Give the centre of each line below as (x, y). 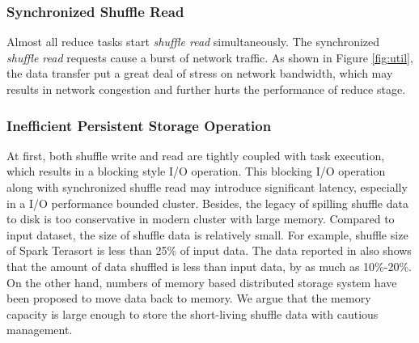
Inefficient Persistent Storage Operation (139, 125)
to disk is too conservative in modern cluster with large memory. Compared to (201, 219)
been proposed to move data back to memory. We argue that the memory (189, 298)
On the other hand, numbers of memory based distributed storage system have (202, 282)
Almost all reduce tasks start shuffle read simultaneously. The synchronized (193, 42)
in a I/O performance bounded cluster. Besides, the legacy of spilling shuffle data (207, 203)
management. (40, 330)
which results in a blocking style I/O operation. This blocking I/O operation (196, 171)
